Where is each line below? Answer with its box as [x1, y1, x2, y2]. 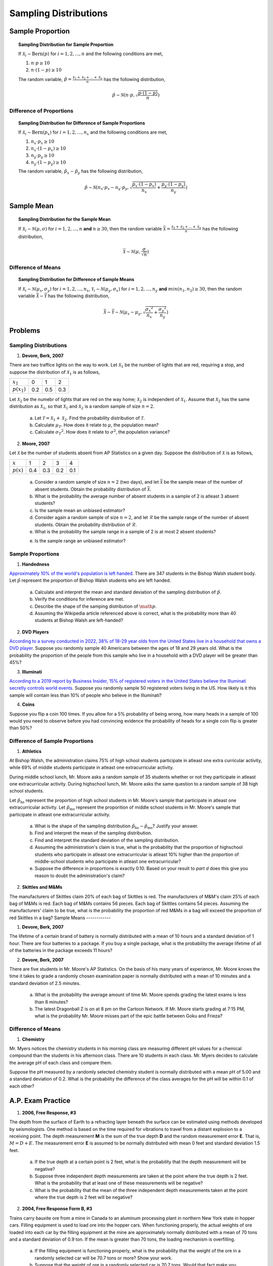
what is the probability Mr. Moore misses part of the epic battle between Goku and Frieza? [34, 1013, 222, 1019]
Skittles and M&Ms [22, 884, 63, 890]
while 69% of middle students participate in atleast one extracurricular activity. [9, 765, 174, 771]
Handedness [22, 561, 50, 567]
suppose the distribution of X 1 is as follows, [9, 369, 100, 376]
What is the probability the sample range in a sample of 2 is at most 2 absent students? [34, 529, 216, 535]
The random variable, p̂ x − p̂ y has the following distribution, [18, 168, 143, 176]
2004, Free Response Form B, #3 [22, 1206, 93, 1212]
